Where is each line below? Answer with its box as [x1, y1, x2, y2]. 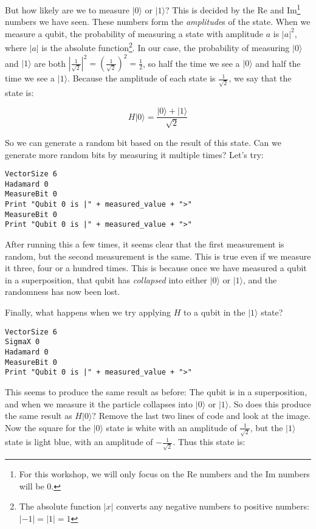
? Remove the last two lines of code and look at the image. [92, 409, 311, 422]
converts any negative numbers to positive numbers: [116, 500, 309, 513]
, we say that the [228, 72, 292, 85]
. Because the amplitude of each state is [67, 72, 216, 85]
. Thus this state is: [173, 435, 246, 448]
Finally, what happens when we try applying [5, 306, 171, 319]
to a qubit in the [183, 306, 246, 319]
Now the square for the [5, 421, 91, 434]
